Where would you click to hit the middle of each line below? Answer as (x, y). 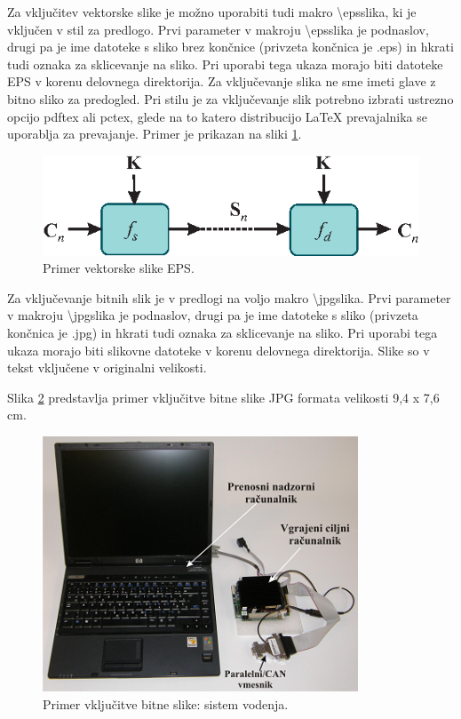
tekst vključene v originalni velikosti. (107, 367)
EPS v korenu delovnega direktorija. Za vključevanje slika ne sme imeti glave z (222, 81)
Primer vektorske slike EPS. (119, 268)
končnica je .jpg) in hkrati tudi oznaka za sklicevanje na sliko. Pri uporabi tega (223, 333)
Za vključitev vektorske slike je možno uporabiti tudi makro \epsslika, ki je (212, 12)
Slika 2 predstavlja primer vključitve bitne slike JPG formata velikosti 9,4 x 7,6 (223, 397)
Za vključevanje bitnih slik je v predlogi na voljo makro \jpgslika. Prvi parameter (229, 297)
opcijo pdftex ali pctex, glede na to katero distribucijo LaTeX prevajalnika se (218, 116)
